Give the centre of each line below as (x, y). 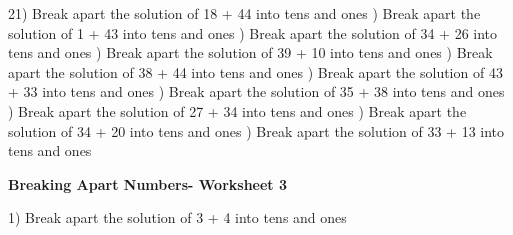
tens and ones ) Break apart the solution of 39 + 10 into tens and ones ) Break (250, 52)
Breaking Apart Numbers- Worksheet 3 (148, 183)
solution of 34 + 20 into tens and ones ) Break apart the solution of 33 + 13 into (256, 130)
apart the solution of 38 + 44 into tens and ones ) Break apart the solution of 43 (255, 71)
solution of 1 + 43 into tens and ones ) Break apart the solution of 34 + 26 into (253, 32)
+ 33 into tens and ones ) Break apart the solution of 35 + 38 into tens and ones (256, 91)
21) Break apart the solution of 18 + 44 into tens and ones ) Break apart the (244, 13)
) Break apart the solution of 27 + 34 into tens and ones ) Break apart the (237, 110)
